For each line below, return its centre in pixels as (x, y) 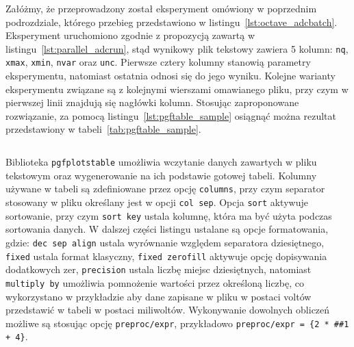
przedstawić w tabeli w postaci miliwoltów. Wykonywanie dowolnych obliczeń (168, 310)
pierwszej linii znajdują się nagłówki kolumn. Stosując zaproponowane (152, 102)
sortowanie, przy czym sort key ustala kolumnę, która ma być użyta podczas (169, 215)
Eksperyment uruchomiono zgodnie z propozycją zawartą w (130, 35)
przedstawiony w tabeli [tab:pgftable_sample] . (103, 129)
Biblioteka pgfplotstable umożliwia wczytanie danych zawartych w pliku (161, 162)
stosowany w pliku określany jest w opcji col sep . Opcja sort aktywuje (157, 202)
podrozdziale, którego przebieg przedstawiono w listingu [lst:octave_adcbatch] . (172, 22)
